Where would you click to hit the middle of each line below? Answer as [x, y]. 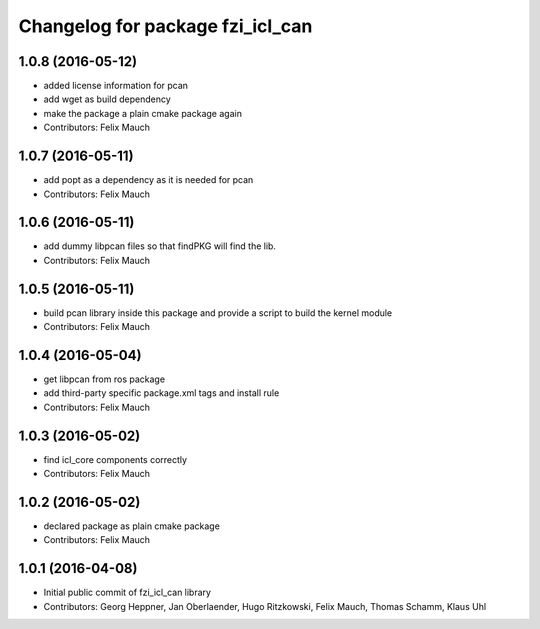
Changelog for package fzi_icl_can [165, 26]
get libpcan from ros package [104, 379]
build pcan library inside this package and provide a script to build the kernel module [218, 312]
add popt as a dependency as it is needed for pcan [148, 180]
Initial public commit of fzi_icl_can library [127, 592]
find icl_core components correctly [115, 459]
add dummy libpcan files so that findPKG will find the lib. [160, 246]
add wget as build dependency [107, 99]
